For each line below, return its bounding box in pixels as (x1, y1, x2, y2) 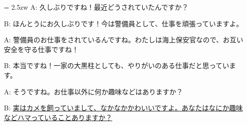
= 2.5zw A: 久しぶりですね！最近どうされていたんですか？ (4, 2, 189, 12)
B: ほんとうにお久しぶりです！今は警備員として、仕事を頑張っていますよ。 (4, 18, 243, 28)
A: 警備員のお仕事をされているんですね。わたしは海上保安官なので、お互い (4, 35, 244, 45)
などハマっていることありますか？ (4, 112, 113, 122)
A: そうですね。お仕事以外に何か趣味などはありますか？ (4, 86, 183, 96)
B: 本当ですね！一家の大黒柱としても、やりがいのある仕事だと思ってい (4, 60, 230, 71)
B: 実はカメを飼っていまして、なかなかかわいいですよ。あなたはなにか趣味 (4, 103, 243, 113)
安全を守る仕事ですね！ (4, 44, 79, 54)
